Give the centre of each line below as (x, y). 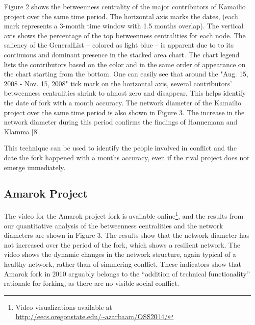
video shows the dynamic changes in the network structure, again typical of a (120, 254)
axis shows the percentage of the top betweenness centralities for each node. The (125, 35)
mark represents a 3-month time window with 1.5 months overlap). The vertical (124, 26)
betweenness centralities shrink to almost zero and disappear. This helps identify (125, 93)
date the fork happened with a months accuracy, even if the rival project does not (127, 157)
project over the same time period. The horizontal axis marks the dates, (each (121, 16)
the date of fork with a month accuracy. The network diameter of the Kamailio (123, 102)
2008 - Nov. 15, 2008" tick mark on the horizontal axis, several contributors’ (118, 83)
